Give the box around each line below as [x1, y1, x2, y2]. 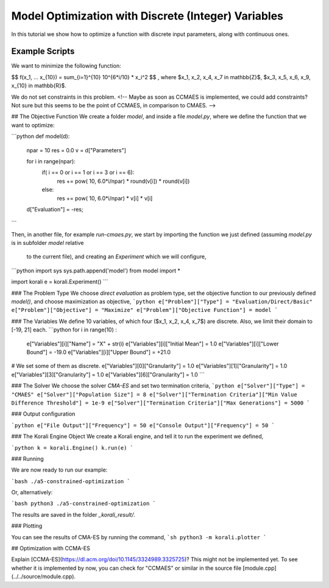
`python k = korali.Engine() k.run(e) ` [11, 444, 134, 451]
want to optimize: [11, 121, 55, 129]
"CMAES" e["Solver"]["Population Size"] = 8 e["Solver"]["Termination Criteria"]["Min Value [11, 391, 298, 398]
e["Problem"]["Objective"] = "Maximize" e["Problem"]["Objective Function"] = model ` [11, 306, 278, 314]
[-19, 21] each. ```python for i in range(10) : [11, 326, 117, 333]
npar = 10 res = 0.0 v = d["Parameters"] [26, 146, 126, 154]
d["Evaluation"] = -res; [26, 205, 83, 213]
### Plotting [11, 522, 43, 530]
